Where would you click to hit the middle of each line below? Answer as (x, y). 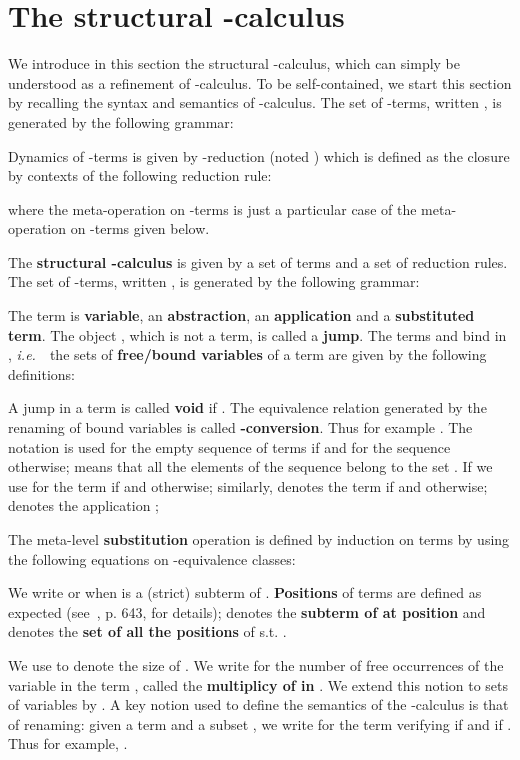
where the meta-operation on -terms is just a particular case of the (212, 208)
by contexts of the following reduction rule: (140, 175)
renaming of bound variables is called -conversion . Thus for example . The (240, 427)
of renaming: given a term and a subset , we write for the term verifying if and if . (260, 723)
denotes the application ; (83, 505)
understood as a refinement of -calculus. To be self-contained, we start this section (260, 82)
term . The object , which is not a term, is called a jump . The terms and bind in (257, 334)
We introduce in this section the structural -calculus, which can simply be (234, 63)
